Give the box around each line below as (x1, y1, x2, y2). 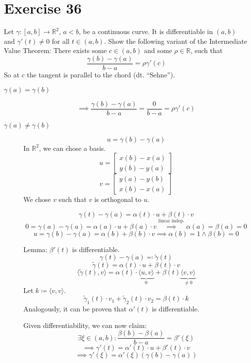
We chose (23, 194, 51, 204)
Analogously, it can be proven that (23, 303, 127, 313)
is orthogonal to (94, 194, 142, 204)
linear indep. (158, 218, 184, 223)
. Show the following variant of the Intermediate (104, 36, 247, 46)
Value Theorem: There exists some (4, 45, 107, 55)
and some (144, 45, 172, 55)
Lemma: (23, 244, 48, 254)
